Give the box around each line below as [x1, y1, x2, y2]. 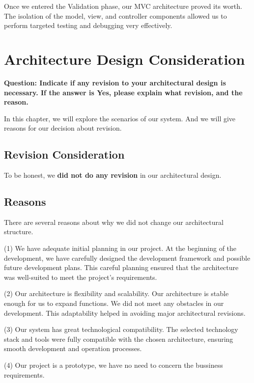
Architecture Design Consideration [4, 49, 245, 69]
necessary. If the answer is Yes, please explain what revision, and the [4, 87, 243, 97]
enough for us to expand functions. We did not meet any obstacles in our [4, 298, 224, 308]
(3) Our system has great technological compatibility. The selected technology [4, 324, 238, 334]
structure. [4, 226, 33, 237]
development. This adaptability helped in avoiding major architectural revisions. [4, 307, 246, 318]
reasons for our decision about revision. [4, 123, 122, 133]
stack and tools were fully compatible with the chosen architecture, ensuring [4, 333, 233, 344]
